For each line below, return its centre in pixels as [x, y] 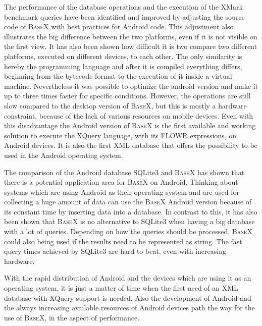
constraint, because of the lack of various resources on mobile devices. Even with [129, 115]
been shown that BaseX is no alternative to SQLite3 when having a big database [129, 221]
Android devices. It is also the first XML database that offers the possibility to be [131, 145]
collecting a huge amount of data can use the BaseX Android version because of [128, 202]
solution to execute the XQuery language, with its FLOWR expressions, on [120, 135]
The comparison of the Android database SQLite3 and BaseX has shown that [124, 172]
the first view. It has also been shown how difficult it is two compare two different [130, 46]
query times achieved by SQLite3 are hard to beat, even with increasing [115, 251]
